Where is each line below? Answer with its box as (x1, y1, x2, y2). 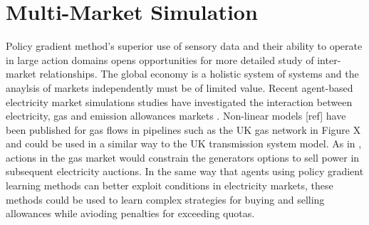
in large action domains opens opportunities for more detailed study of (6, 52, 314, 67)
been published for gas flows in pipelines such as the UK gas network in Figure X (6, 122, 361, 137)
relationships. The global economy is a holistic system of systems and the (39, 66, 359, 81)
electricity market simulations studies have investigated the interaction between (6, 94, 353, 109)
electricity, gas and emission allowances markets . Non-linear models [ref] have (6, 108, 346, 123)
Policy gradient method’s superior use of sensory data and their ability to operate (6, 38, 363, 53)
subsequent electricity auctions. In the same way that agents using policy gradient (6, 164, 364, 179)
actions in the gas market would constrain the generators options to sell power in (6, 150, 360, 164)
